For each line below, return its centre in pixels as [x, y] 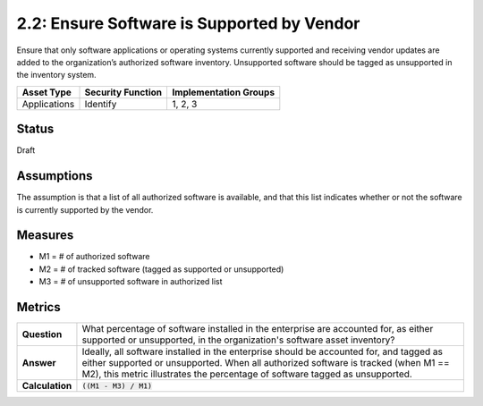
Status [35, 129]
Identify [101, 104]
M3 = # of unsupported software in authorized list [131, 282]
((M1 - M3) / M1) [117, 386]
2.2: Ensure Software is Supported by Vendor [188, 23]
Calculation [47, 386]
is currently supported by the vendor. [85, 209]
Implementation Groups [224, 92]
